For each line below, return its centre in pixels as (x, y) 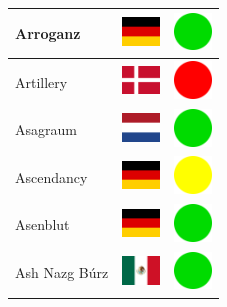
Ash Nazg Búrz (62, 272)
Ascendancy (51, 176)
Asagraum (46, 129)
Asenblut (42, 224)
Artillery (41, 81)
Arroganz (48, 32)
